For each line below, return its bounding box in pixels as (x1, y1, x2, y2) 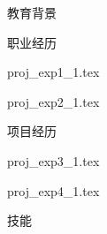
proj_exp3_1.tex (7, 151, 100, 170)
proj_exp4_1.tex (7, 181, 100, 200)
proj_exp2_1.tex (7, 92, 100, 110)
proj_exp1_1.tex (7, 63, 100, 81)
